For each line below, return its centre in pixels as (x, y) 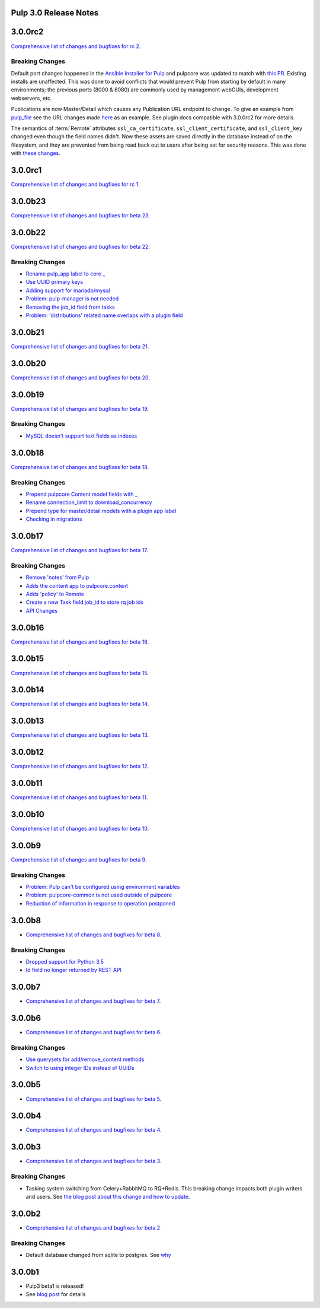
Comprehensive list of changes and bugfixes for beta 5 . (94, 1099)
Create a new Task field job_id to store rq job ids (85, 602)
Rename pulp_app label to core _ (65, 274)
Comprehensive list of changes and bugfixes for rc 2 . (76, 46)
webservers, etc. (32, 98)
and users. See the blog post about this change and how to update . (108, 1196)
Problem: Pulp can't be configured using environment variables (103, 887)
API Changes (42, 610)
